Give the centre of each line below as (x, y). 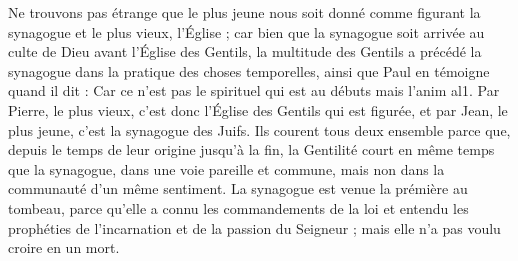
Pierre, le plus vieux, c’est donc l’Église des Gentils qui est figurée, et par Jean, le (258, 109)
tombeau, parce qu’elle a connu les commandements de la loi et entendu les (238, 207)
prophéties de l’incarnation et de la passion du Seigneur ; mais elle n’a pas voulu (254, 227)
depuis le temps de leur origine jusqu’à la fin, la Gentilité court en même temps (251, 149)
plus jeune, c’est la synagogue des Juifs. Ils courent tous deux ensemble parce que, (259, 129)
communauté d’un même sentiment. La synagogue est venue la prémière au (238, 188)
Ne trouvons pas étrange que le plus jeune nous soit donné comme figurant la (244, 12)
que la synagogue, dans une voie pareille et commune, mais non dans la (226, 168)
